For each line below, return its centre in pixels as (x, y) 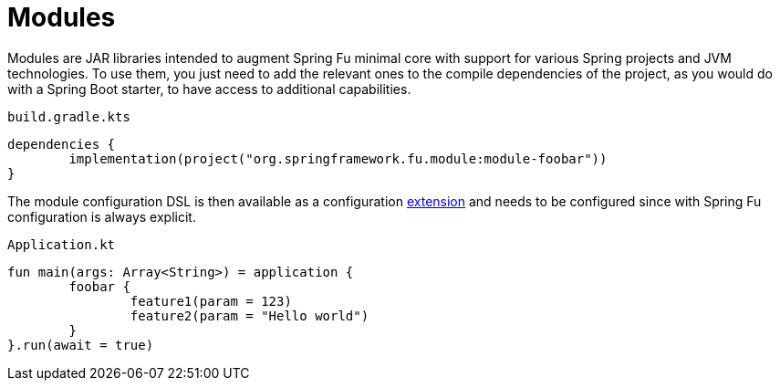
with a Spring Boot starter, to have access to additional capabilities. (209, 89)
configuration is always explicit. (102, 216)
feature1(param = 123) (211, 301)
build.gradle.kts (69, 116)
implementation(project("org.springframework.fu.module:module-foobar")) (338, 158)
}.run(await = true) (81, 345)
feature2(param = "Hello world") (250, 315)
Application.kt (62, 244)
